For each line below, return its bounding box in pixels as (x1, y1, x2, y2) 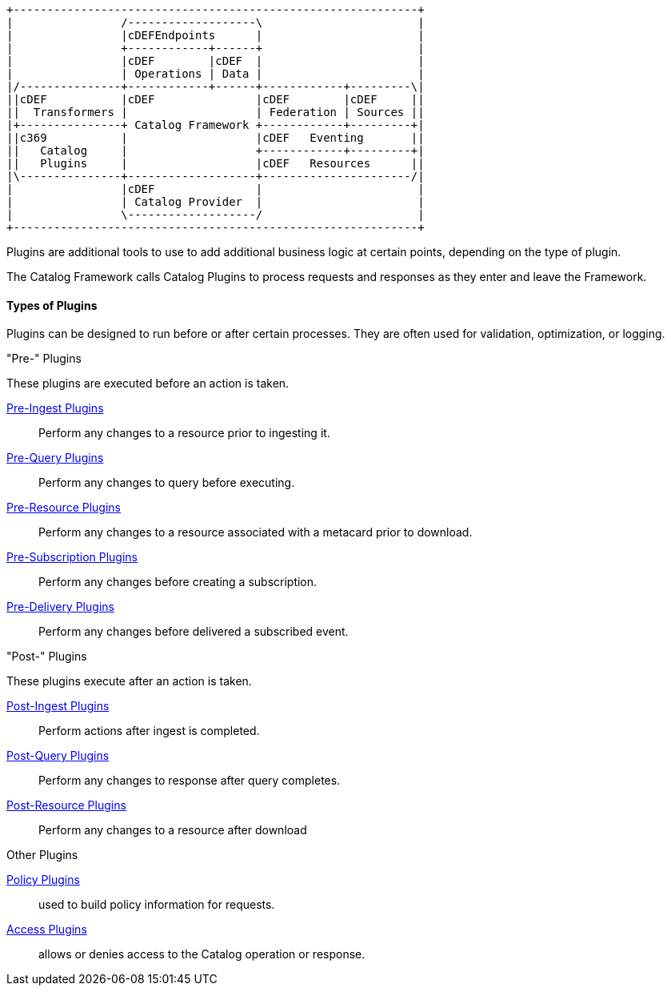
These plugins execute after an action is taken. (6, 674, 252, 689)
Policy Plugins (6, 873, 80, 887)
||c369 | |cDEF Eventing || (6, 131, 425, 144)
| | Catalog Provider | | (6, 195, 425, 208)
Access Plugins (6, 922, 87, 937)
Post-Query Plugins (6, 749, 110, 763)
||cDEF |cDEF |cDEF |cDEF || (6, 93, 425, 106)
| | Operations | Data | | (6, 67, 425, 80)
